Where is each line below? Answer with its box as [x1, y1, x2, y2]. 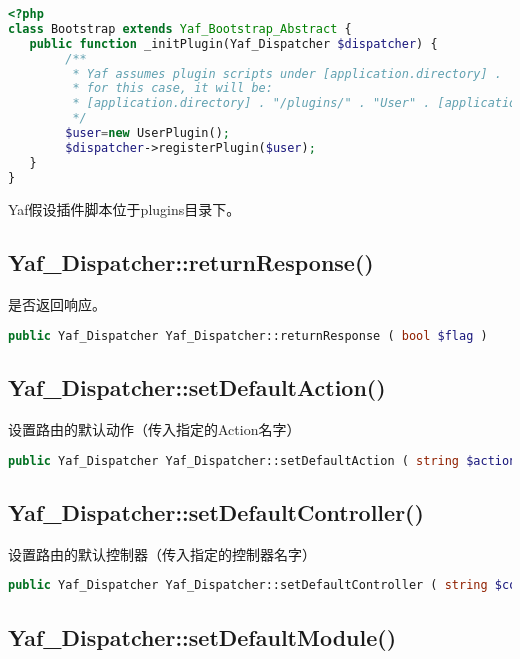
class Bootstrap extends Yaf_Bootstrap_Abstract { [8, 21, 352, 36]
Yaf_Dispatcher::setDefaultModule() [8, 621, 397, 652]
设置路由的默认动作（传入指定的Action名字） [8, 418, 301, 439]
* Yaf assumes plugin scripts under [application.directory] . [72, 66, 502, 81]
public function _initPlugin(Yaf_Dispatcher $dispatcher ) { [29, 36, 438, 51]
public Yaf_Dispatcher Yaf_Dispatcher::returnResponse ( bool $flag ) [8, 328, 488, 343]
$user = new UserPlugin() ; [65, 126, 230, 140]
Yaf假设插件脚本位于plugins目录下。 [8, 198, 241, 219]
